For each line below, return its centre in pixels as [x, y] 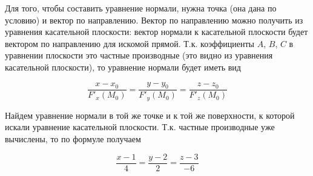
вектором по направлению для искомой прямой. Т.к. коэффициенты [130, 43]
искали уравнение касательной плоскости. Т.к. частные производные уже [140, 127]
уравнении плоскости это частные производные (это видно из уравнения [139, 55]
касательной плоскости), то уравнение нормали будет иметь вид [123, 67]
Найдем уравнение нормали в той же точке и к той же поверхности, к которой [150, 115]
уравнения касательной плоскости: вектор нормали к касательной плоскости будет [156, 32]
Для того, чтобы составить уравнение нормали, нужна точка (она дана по [141, 8]
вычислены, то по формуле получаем [73, 139]
